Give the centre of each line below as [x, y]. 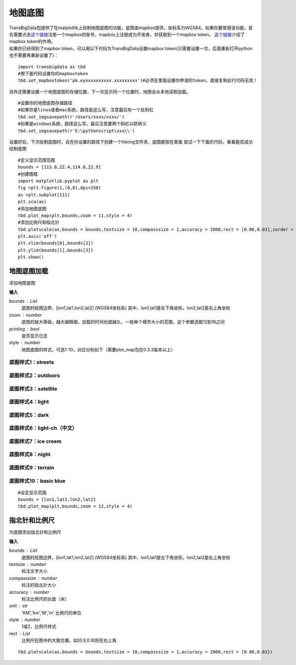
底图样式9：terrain [32, 468]
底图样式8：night [30, 454]
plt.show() [31, 257]
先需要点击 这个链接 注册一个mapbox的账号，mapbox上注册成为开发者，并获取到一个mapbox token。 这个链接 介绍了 [127, 34]
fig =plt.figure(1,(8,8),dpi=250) [59, 188]
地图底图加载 [29, 271]
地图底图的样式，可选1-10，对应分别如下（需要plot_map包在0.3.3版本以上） [98, 349]
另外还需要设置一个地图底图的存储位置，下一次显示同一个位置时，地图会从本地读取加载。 [100, 92]
